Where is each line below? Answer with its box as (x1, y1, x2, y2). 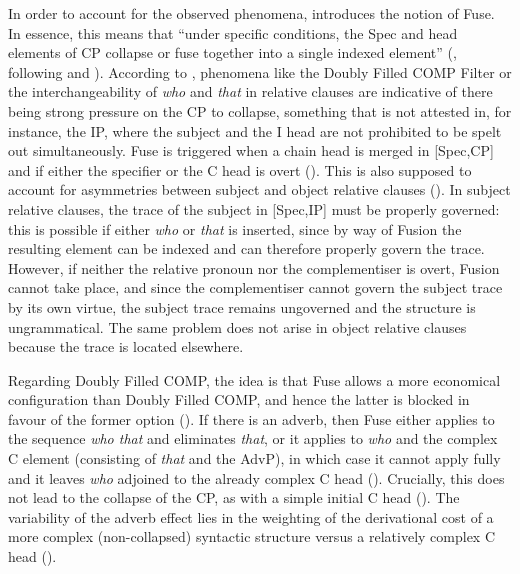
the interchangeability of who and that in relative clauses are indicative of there (8, 81, 493, 102)
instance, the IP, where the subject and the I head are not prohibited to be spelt (8, 120, 502, 141)
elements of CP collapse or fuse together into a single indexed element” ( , (8, 42, 457, 63)
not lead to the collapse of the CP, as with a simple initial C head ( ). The (8, 487, 460, 508)
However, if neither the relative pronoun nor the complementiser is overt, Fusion (8, 257, 500, 278)
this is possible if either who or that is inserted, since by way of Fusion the (8, 218, 462, 239)
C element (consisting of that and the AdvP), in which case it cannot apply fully (8, 448, 501, 469)
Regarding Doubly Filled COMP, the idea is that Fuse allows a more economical (8, 369, 501, 390)
